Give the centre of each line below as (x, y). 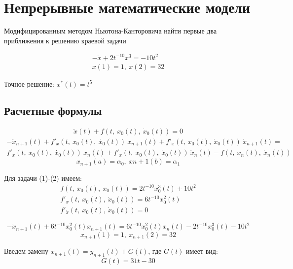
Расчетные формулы (53, 110)
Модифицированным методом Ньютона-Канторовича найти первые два (110, 31)
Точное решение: (29, 84)
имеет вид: (202, 251)
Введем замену (26, 251)
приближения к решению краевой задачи (65, 40)
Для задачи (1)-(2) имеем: (43, 178)
